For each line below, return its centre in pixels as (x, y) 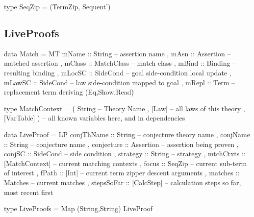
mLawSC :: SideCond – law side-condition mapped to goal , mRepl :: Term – (120, 82)
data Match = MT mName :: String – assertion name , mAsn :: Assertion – (117, 53)
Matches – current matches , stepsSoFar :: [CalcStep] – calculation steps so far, (123, 182)
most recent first (29, 192)
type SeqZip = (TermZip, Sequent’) (57, 6)
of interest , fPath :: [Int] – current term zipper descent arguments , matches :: (122, 173)
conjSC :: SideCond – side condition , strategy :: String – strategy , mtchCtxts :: (125, 154)
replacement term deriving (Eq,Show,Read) (69, 92)
